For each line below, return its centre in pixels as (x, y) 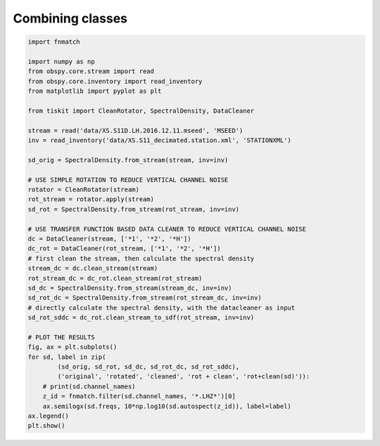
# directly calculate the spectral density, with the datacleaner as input (161, 307)
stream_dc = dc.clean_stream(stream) (93, 268)
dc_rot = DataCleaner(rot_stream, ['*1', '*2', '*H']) (124, 249)
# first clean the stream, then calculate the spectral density (141, 258)
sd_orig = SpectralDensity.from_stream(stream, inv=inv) (128, 160)
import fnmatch (54, 42)
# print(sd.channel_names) (89, 386)
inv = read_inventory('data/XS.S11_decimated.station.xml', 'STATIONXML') (160, 140)
